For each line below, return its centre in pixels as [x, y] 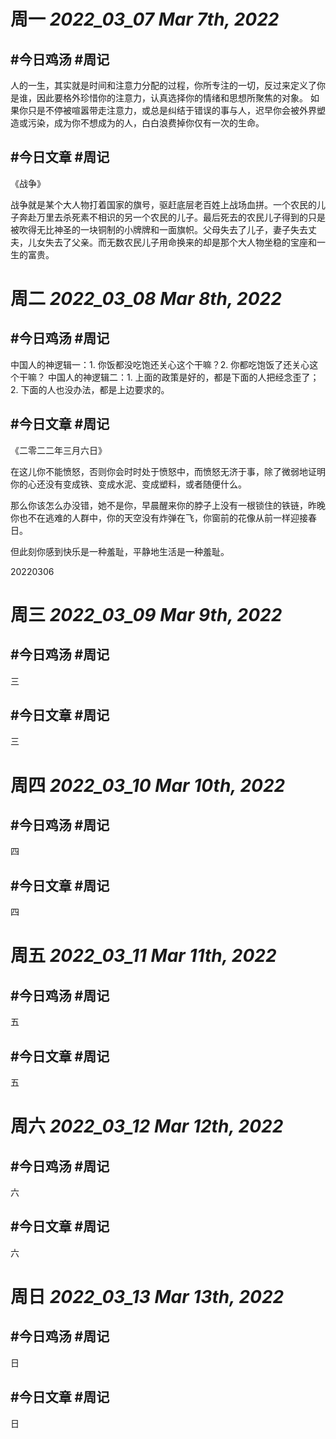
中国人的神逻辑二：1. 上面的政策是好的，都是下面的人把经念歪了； [183, 377]
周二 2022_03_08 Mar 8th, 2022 [146, 299]
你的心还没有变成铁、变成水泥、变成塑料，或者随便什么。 [128, 484]
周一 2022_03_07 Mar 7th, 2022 [145, 19]
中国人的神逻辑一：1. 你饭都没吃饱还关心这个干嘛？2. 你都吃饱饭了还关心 [160, 364]
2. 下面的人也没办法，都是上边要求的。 [90, 389]
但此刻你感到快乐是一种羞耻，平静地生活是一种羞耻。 [120, 551]
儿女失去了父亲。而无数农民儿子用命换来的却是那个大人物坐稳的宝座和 [172, 242]
